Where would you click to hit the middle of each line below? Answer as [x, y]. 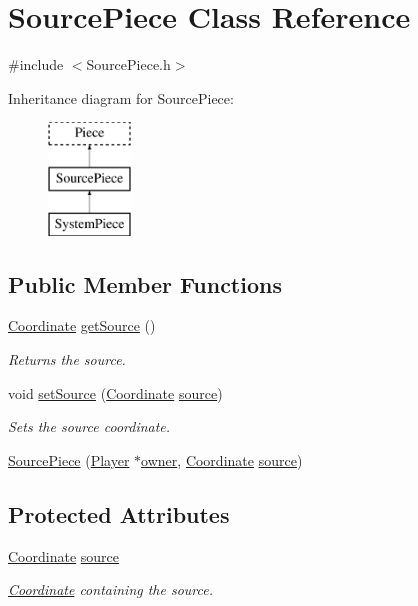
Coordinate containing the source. [111, 589]
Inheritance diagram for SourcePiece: [121, 97]
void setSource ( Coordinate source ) [115, 392]
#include [36, 64]
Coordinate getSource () [82, 325]
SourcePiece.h [128, 64]
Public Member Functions [145, 283]
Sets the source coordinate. [89, 426]
